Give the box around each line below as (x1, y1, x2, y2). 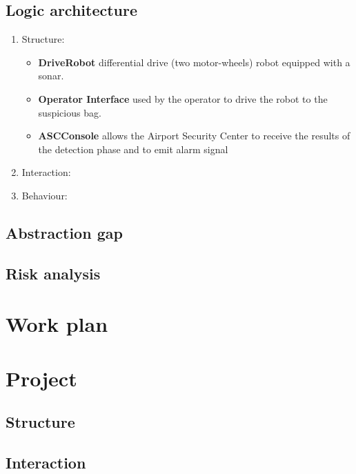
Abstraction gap (6, 221, 123, 243)
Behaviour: (21, 188, 68, 202)
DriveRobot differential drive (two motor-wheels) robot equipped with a (38, 55, 350, 69)
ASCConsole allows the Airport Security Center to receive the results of (38, 128, 350, 143)
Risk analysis (6, 262, 101, 284)
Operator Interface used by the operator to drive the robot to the (38, 91, 328, 106)
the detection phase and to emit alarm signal (38, 141, 228, 156)
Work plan (6, 310, 108, 338)
